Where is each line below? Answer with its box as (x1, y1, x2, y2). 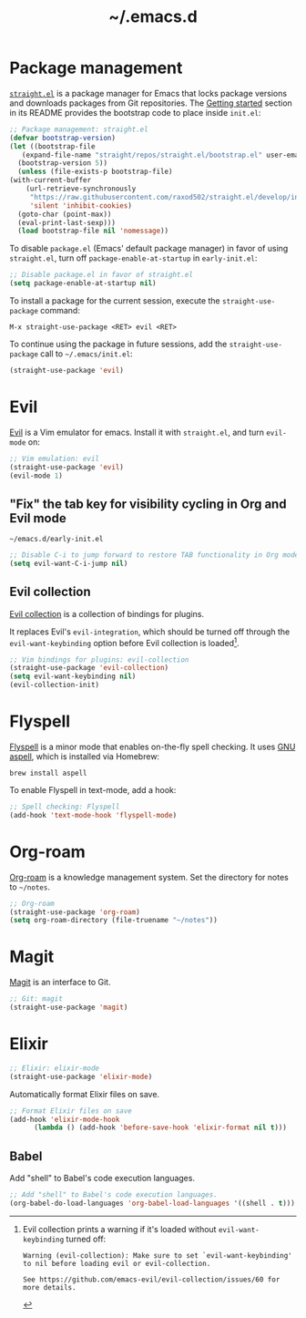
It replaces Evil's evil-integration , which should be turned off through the (9, 626, 291, 637)
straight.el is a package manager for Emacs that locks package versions (9, 88, 288, 98)
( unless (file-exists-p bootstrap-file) (17, 167, 173, 177)
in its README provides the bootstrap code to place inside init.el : (9, 107, 261, 118)
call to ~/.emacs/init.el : (40, 348, 134, 359)
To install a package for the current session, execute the (9, 295, 220, 306)
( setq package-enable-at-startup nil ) (9, 279, 157, 288)
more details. (22, 1282, 76, 1292)
